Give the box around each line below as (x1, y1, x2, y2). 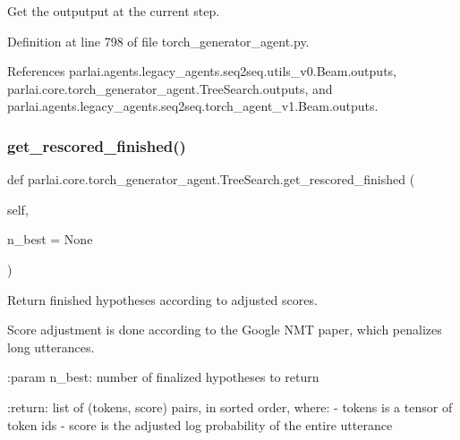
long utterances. (7, 337, 95, 356)
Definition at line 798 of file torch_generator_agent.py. (7, 31, 310, 50)
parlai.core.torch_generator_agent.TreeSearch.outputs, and (7, 79, 333, 97)
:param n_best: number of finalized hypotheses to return (7, 368, 319, 386)
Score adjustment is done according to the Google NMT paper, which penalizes (7, 320, 442, 339)
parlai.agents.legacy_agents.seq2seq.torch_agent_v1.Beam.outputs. (7, 97, 379, 115)
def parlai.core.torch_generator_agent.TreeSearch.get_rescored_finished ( (7, 170, 415, 189)
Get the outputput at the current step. (7, 2, 220, 20)
